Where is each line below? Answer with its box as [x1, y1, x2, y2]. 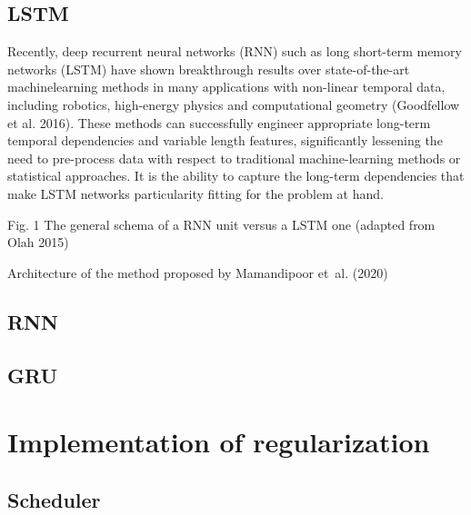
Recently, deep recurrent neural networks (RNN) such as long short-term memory [7, 42, 462, 61]
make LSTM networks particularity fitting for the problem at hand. [7, 183, 384, 203]
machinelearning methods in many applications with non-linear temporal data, [7, 77, 446, 96]
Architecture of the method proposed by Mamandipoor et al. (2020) [7, 262, 388, 282]
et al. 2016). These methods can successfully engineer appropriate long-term [7, 113, 431, 132]
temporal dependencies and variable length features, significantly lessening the [7, 131, 443, 150]
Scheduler [7, 485, 101, 513]
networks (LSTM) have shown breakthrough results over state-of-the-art [7, 59, 410, 78]
